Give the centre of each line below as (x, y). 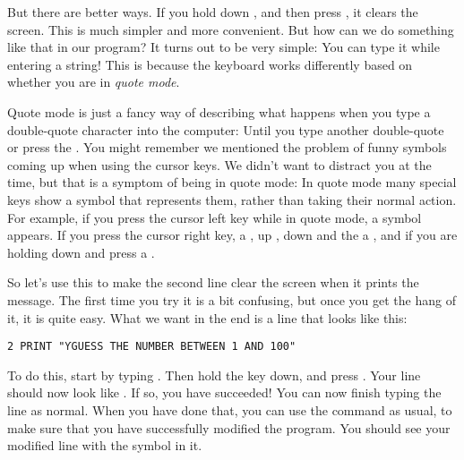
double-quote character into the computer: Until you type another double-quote (226, 129)
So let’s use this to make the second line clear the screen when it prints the (213, 282)
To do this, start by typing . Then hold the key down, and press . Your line (214, 375)
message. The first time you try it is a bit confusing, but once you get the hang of (232, 299)
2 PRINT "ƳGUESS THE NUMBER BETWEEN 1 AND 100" (152, 347)
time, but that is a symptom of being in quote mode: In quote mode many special (232, 182)
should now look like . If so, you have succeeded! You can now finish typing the (224, 392)
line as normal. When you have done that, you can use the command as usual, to (230, 409)
